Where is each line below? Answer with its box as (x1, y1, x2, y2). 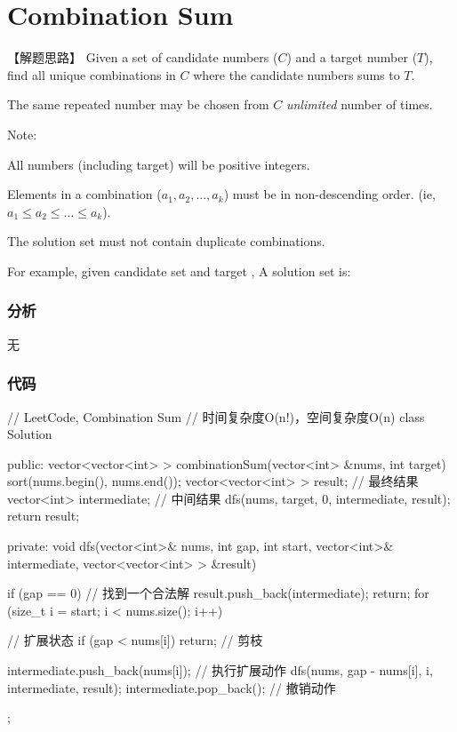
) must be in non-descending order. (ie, (223, 185, 436, 203)
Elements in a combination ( (7, 185, 162, 203)
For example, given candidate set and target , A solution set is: (7, 261, 351, 280)
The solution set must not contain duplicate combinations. (7, 232, 325, 251)
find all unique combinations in (7, 65, 176, 84)
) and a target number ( (286, 48, 418, 67)
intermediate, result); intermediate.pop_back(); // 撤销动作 (7, 678, 336, 696)
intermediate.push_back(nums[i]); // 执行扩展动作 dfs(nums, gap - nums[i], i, (7, 661, 433, 680)
